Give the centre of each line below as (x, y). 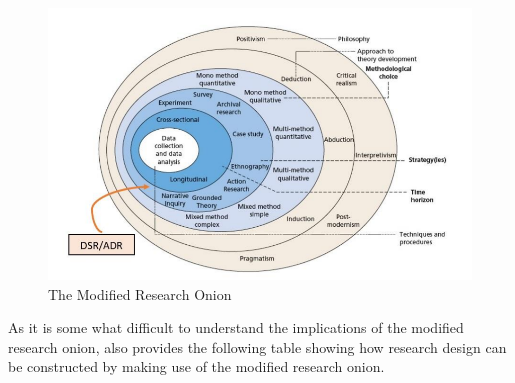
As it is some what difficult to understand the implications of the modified (236, 327)
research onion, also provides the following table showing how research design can (257, 346)
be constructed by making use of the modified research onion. (196, 366)
